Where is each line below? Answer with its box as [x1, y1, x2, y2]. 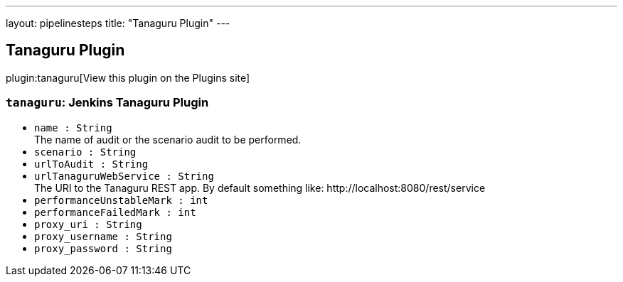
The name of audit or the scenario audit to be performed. [34, 133, 302, 146]
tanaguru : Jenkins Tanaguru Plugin [6, 95, 209, 110]
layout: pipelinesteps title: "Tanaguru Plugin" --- [6, 17, 230, 29]
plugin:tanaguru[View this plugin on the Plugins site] [6, 71, 250, 84]
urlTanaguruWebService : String [34, 170, 214, 182]
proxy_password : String [34, 242, 172, 254]
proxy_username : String [34, 230, 172, 242]
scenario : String [34, 146, 137, 158]
